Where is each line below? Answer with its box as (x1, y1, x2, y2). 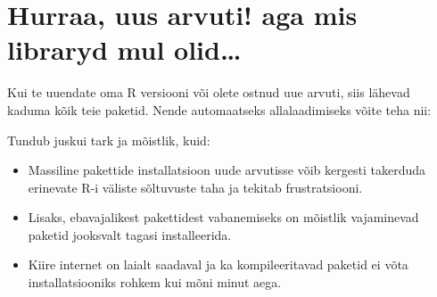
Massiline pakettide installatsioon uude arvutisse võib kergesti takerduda (28, 161, 425, 179)
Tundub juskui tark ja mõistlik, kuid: (7, 130, 210, 149)
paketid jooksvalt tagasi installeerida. (28, 225, 232, 243)
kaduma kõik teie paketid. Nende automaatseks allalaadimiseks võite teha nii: (7, 100, 432, 119)
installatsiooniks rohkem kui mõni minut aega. (28, 273, 282, 292)
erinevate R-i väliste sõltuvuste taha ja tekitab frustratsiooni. (28, 177, 363, 196)
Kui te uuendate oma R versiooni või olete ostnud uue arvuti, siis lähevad (7, 83, 410, 102)
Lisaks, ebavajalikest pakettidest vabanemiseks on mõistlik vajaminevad (28, 208, 419, 227)
